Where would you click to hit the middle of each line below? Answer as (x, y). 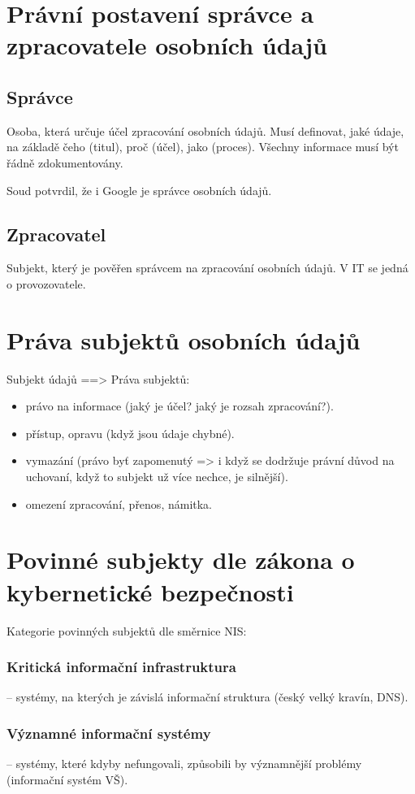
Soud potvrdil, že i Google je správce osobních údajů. (139, 190)
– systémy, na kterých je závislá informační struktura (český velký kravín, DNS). (207, 697)
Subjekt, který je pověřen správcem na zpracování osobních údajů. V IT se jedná (207, 268)
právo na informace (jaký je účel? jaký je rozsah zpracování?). (179, 406)
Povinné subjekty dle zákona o (181, 560)
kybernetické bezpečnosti (150, 591)
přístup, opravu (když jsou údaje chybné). (130, 433)
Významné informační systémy (109, 733)
